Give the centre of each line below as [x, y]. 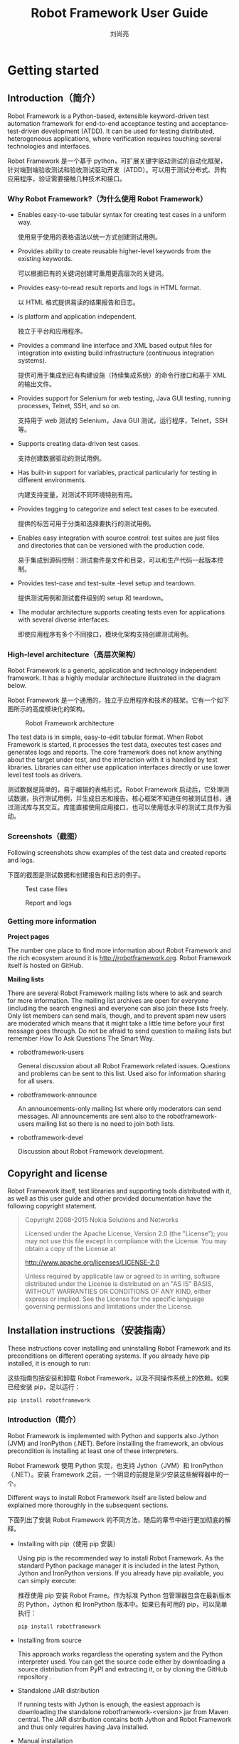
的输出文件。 [36, 384]
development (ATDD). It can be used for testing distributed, [128, 131]
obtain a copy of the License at [70, 1248]
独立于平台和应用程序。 [52, 331]
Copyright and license [58, 1174]
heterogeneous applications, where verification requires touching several [115, 138]
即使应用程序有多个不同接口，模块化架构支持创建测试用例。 [105, 634]
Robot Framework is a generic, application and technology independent [112, 671]
